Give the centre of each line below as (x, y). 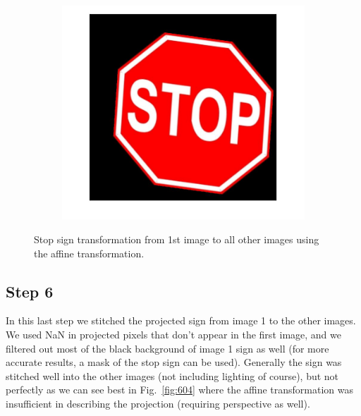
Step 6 (30, 291)
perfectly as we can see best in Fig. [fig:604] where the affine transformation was (180, 390)
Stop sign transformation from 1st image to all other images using (177, 239)
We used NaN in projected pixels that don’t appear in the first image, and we (173, 334)
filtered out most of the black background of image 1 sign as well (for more (167, 348)
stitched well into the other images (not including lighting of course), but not (172, 375)
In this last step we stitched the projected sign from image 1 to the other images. (181, 320)
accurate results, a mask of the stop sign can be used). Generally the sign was (174, 362)
